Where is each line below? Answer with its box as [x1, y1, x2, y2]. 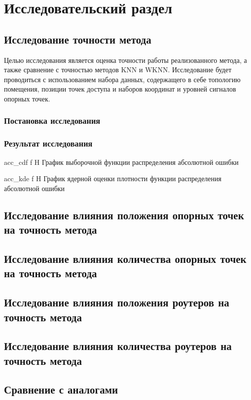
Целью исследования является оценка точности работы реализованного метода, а [4, 54, 247, 65]
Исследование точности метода [4, 31, 151, 47]
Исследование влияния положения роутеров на [4, 295, 229, 310]
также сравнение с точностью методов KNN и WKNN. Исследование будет [4, 64, 232, 75]
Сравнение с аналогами [4, 382, 118, 397]
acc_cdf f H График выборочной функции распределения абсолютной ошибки [4, 156, 239, 167]
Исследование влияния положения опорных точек [4, 207, 244, 222]
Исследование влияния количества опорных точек [4, 250, 247, 266]
